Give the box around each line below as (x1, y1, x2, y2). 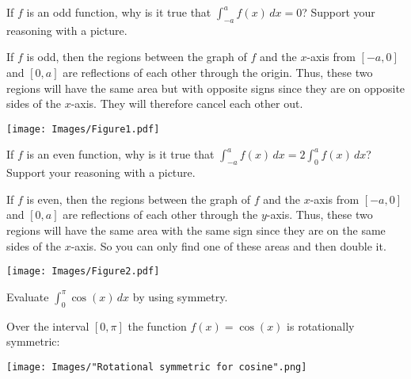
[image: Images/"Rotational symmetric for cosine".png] (6, 361, 307, 373)
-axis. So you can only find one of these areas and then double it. (70, 237, 386, 254)
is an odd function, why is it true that (26, 4, 211, 20)
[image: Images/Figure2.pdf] (6, 266, 160, 278)
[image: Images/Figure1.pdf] (6, 123, 160, 135)
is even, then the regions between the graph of (26, 190, 251, 207)
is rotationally (287, 317, 355, 334)
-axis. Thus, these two (266, 206, 373, 223)
